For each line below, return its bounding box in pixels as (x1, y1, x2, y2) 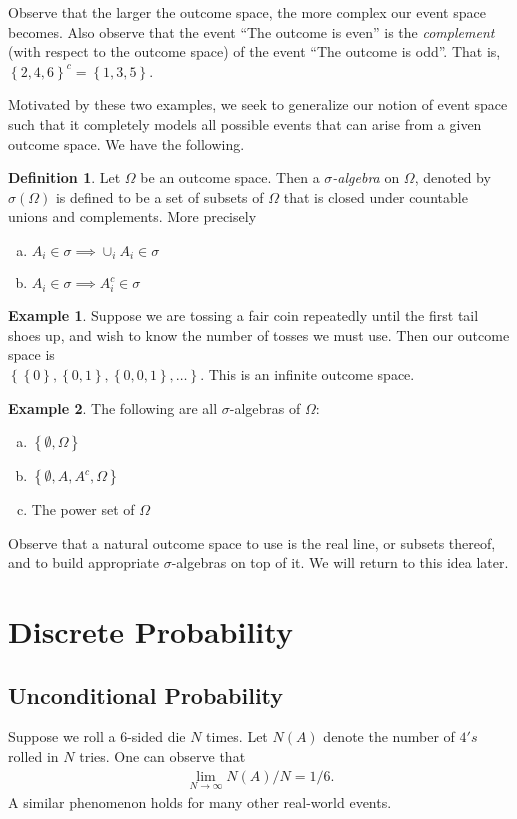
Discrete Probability (8, 611, 293, 652)
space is (8, 344, 55, 365)
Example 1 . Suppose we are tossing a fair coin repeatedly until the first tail (8, 305, 479, 326)
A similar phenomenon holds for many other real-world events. (8, 791, 392, 812)
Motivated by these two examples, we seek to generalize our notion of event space (8, 94, 508, 115)
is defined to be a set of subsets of (55, 186, 264, 207)
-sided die (127, 726, 186, 747)
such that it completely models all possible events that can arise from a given (8, 113, 482, 134)
